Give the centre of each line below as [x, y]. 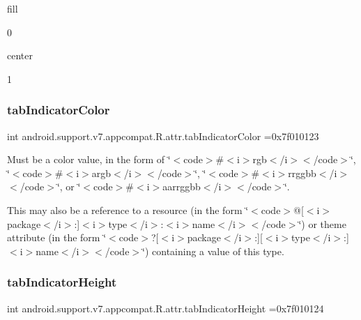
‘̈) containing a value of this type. [213, 251]
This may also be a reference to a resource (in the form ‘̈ [128, 209]
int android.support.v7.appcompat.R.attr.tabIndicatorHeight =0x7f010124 [166, 308]
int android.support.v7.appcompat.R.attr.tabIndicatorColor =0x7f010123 [163, 136]
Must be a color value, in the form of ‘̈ [89, 159]
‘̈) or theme [322, 223]
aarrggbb [182, 186]
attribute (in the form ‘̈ [57, 237]
